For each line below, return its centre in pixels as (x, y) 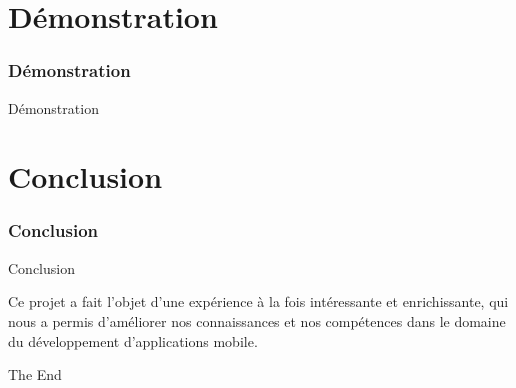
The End (35, 374)
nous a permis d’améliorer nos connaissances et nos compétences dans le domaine (257, 320)
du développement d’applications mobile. (133, 340)
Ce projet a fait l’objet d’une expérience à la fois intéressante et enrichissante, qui (258, 301)
